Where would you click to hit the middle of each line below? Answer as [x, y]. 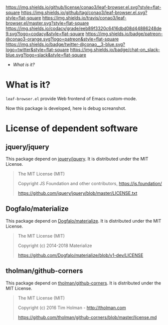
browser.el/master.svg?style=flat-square [47, 23]
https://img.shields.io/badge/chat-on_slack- [115, 50]
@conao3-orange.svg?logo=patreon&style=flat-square [62, 39]
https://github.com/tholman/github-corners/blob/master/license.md [87, 317]
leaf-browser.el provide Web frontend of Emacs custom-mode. [72, 98]
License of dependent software [72, 129]
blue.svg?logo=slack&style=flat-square [46, 55]
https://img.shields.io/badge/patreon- [124, 34]
